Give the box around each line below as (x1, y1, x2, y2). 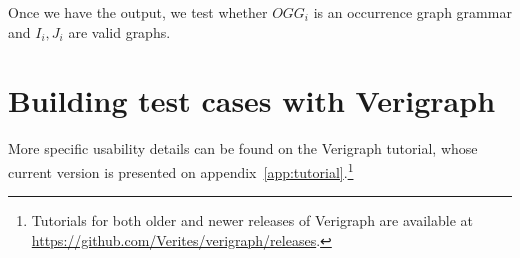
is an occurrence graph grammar (313, 2, 512, 22)
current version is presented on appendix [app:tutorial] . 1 (8, 158, 354, 182)
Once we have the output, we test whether (8, 2, 268, 22)
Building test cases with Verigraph (8, 80, 496, 121)
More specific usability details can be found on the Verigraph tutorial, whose (8, 138, 478, 159)
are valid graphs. (68, 21, 171, 42)
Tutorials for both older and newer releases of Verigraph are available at (31, 210, 473, 231)
